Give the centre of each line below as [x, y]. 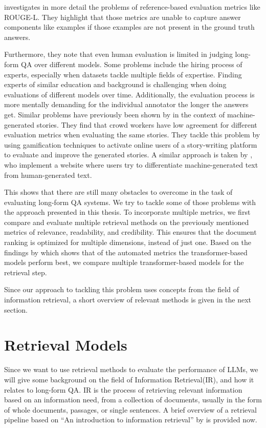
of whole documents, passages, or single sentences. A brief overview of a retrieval [130, 409]
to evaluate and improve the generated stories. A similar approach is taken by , [128, 155]
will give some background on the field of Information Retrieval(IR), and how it [129, 379]
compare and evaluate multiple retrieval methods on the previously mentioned [127, 222]
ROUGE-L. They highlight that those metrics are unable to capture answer [123, 17]
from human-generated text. [48, 175]
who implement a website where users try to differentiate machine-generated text [131, 164]
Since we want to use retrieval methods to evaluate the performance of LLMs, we [131, 369]
